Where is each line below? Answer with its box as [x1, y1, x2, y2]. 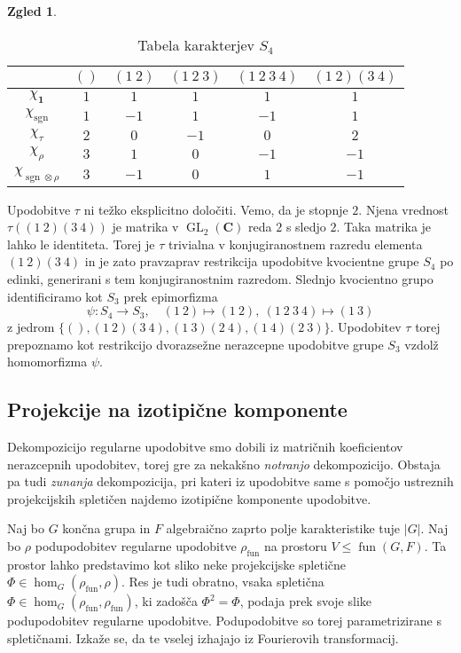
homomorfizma [7, 352, 88, 371]
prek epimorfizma [123, 287, 218, 305]
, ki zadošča [134, 592, 198, 610]
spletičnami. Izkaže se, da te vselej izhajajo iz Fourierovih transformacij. [7, 629, 399, 648]
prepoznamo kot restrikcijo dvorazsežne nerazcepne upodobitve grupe [7, 334, 384, 353]
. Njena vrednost [358, 200, 449, 218]
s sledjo [285, 217, 326, 236]
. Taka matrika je [336, 217, 432, 236]
